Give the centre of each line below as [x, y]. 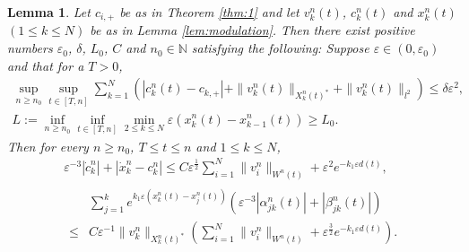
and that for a [46, 65]
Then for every [48, 146]
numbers [30, 48]
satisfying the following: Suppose [280, 48]
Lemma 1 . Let [49, 12]
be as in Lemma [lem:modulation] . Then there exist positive [252, 30]
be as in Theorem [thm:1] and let [209, 12]
